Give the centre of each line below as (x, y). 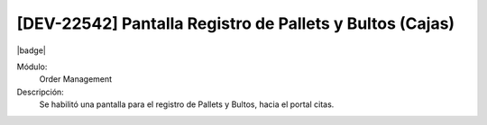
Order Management (76, 79)
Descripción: (41, 92)
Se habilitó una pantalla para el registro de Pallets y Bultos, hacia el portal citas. (187, 104)
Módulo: (32, 67)
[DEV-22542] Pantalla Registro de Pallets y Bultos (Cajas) (236, 23)
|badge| (32, 50)
